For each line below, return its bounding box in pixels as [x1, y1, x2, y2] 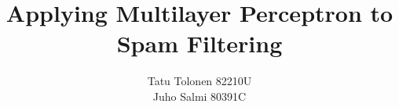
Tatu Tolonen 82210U [147, 73, 252, 89]
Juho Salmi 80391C [152, 87, 247, 104]
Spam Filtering [116, 27, 283, 59]
